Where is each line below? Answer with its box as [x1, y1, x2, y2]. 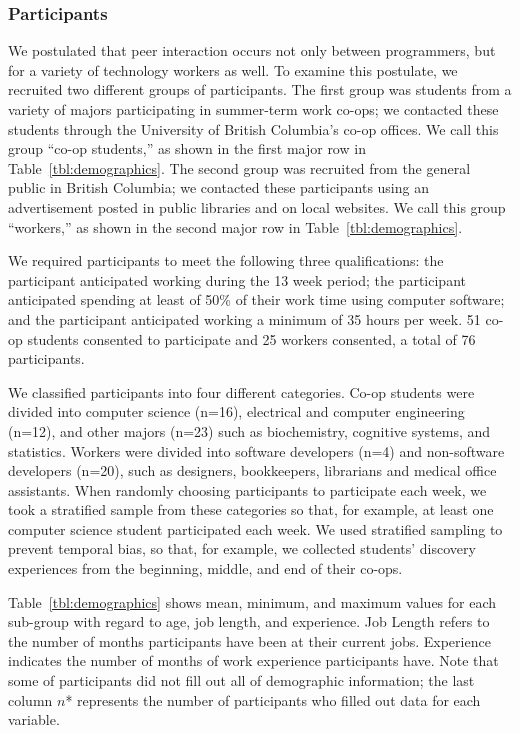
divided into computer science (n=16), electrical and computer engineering [8, 401, 465, 422]
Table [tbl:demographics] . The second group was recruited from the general [8, 157, 471, 178]
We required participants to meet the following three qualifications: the [8, 250, 444, 271]
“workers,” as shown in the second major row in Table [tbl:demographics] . [8, 216, 463, 237]
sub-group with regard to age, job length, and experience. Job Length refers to [8, 611, 490, 632]
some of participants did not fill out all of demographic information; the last [8, 670, 475, 691]
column [8, 689, 53, 710]
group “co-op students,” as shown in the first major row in [8, 138, 366, 159]
